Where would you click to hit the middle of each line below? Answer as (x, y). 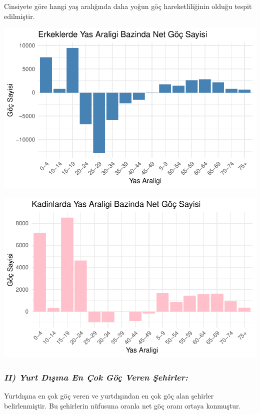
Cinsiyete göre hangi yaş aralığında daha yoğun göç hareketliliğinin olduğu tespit (128, 6)
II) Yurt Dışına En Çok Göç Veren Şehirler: (96, 377)
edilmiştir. (19, 16)
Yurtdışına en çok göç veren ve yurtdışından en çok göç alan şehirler (109, 396)
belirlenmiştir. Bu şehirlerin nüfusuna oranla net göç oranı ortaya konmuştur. (122, 405)
